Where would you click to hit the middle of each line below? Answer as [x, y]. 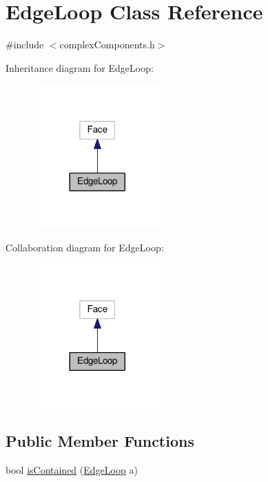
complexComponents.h [107, 45]
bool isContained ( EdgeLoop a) [72, 469]
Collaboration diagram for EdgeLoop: [85, 247]
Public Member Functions [100, 440]
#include [25, 45]
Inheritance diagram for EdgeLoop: [80, 67]
